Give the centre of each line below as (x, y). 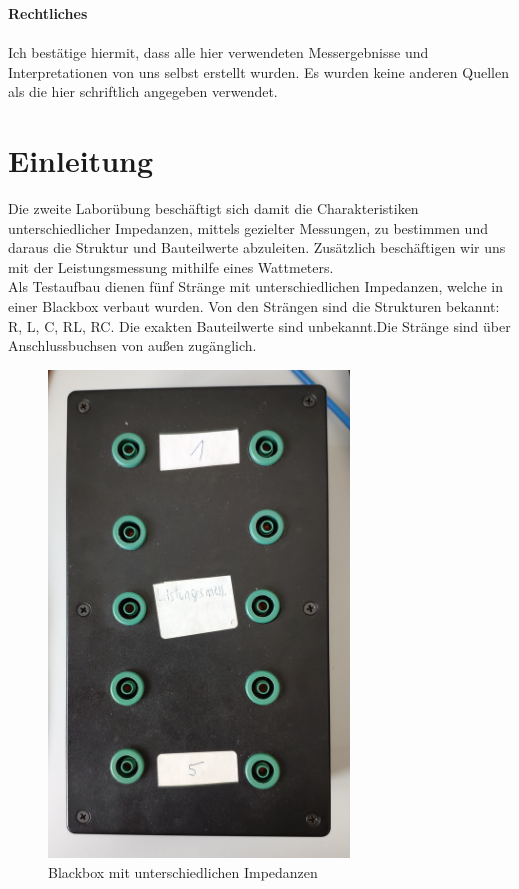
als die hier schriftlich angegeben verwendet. (143, 91)
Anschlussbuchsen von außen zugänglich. (132, 345)
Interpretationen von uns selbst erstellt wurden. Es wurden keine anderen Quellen (258, 71)
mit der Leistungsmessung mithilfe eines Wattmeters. (171, 266)
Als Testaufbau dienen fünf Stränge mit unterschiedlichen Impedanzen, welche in (255, 286)
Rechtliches (48, 13)
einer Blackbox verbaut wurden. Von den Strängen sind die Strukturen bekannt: (254, 306)
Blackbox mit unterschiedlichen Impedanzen (183, 871)
